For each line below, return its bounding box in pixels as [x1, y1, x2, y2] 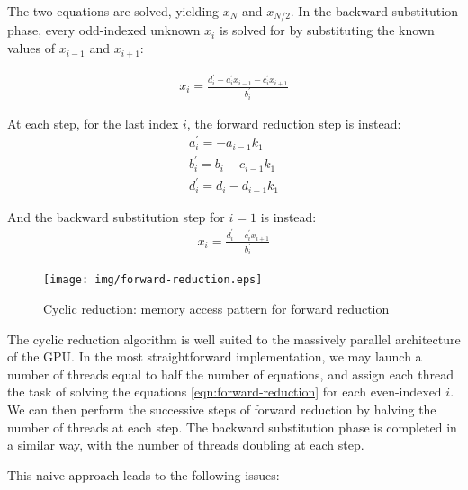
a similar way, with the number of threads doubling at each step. [7, 435, 364, 454]
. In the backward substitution [290, 2, 458, 20]
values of [7, 39, 55, 58]
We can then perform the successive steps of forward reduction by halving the [7, 399, 436, 418]
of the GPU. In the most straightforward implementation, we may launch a [7, 347, 422, 366]
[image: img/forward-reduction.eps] [43, 273, 263, 287]
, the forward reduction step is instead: [186, 113, 401, 132]
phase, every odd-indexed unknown [7, 21, 201, 40]
